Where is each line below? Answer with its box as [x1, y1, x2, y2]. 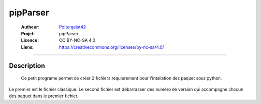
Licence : [21, 38, 39, 43]
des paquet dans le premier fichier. [9, 93, 79, 99]
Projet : [21, 30, 35, 36]
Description [9, 62, 45, 70]
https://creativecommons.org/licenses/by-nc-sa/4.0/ [59, 44, 164, 50]
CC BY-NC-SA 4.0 [59, 38, 96, 43]
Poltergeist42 [59, 24, 86, 30]
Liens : [21, 44, 34, 50]
